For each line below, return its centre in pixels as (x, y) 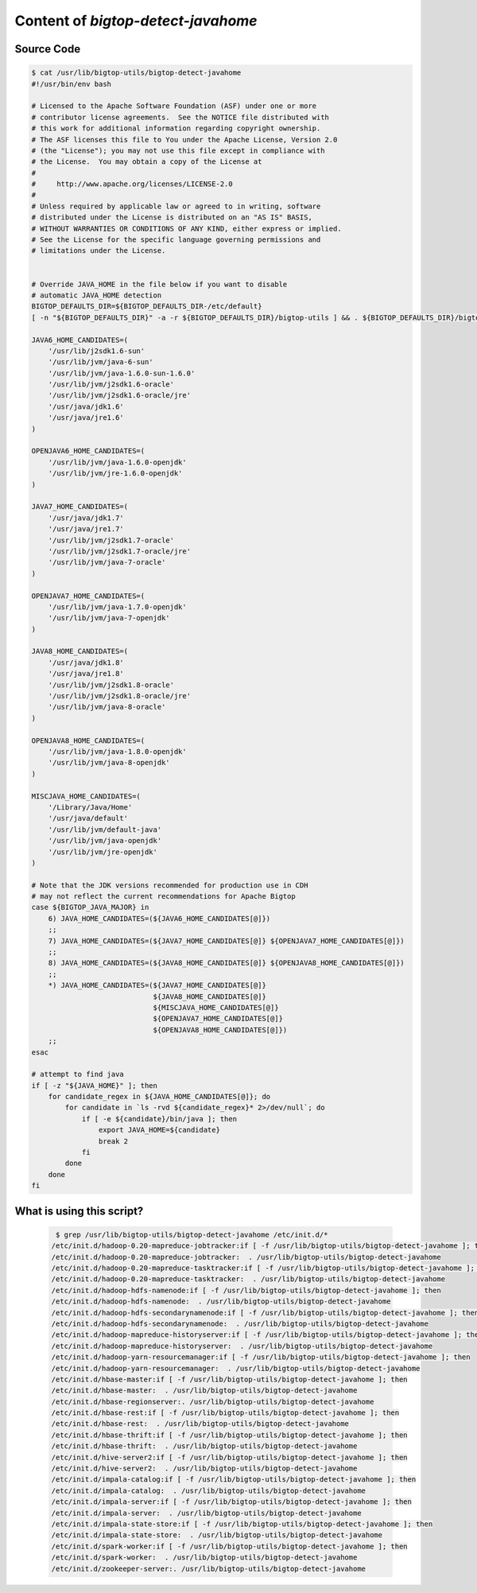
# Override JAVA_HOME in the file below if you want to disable (159, 284)
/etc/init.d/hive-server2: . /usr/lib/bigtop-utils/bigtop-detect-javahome (204, 1469)
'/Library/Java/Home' (90, 807)
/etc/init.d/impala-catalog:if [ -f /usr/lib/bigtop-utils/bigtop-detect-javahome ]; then (234, 1480)
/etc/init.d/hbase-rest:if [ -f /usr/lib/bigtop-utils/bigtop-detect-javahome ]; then (225, 1413)
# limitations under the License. (99, 251)
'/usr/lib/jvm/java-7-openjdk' (109, 618)
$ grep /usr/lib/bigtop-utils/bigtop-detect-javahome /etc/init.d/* (192, 1234)
